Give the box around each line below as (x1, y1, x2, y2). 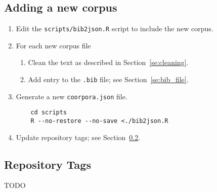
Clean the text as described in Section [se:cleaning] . (28, 57, 189, 68)
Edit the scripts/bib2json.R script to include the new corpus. (16, 23, 213, 34)
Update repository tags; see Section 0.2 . (16, 132, 141, 142)
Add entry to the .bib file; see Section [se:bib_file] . (28, 74, 189, 85)
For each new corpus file (16, 40, 91, 50)
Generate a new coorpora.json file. (16, 91, 127, 101)
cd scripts (30, 109, 67, 116)
